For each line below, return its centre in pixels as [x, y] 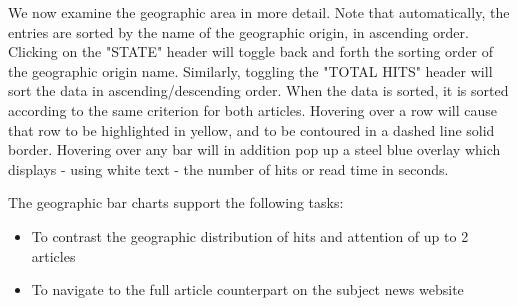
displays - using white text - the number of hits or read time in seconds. [228, 168]
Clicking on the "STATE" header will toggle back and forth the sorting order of [251, 51]
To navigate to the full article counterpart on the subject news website [247, 289]
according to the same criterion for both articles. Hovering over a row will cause [252, 109]
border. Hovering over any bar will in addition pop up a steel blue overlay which [254, 149]
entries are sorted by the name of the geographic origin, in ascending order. [238, 31]
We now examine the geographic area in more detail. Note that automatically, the [259, 12]
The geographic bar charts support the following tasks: [176, 202]
